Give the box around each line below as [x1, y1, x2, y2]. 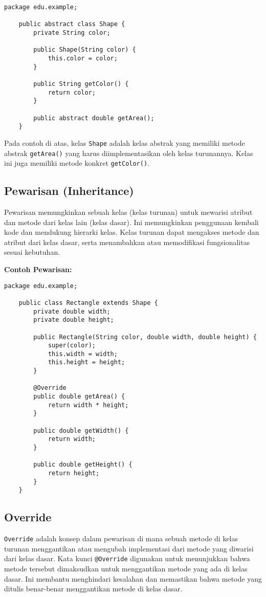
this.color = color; [48, 54, 118, 62]
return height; [48, 470, 100, 477]
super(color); [48, 342, 96, 349]
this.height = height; [48, 359, 125, 366]
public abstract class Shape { [18, 20, 125, 28]
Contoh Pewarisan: [4, 263, 72, 274]
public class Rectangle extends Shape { [18, 299, 158, 306]
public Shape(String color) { [33, 46, 136, 54]
